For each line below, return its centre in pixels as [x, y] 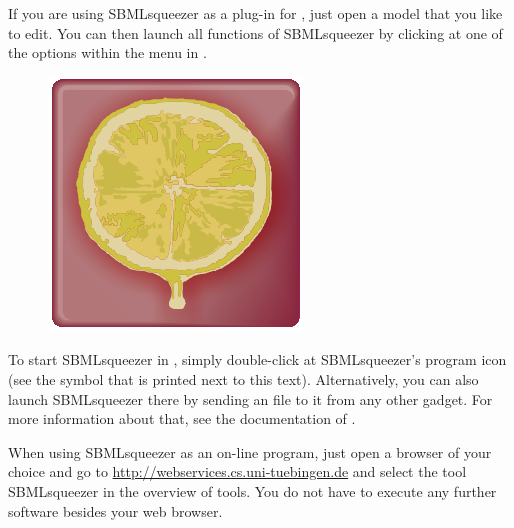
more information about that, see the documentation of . [182, 418]
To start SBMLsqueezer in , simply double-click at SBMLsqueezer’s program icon [257, 359]
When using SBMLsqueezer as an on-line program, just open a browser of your [250, 451]
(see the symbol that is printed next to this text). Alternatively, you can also [243, 378]
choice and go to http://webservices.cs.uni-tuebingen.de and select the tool [237, 471]
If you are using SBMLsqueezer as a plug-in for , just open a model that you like [255, 13]
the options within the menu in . [107, 52]
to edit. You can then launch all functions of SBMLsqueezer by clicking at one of [255, 32]
